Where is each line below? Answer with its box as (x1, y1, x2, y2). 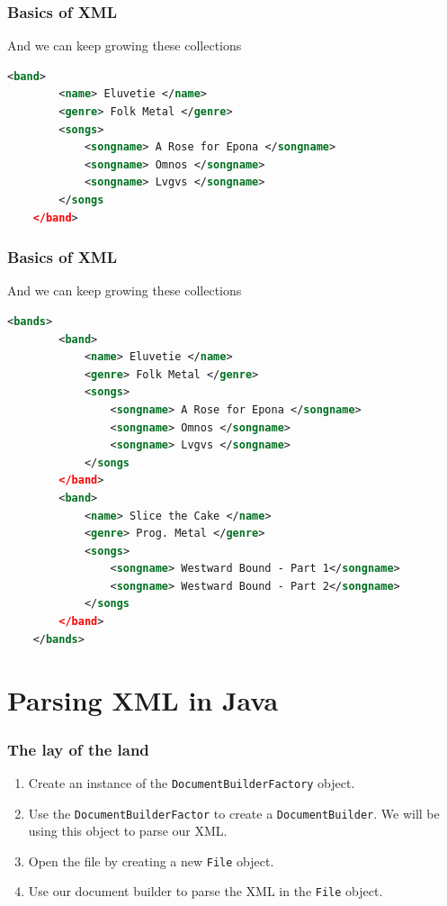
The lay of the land (7, 738, 149, 760)
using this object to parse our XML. (28, 821, 228, 840)
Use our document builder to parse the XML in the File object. (28, 882, 383, 901)
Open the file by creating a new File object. (28, 851, 274, 870)
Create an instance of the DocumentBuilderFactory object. (28, 773, 355, 792)
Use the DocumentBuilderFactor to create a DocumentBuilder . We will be (28, 803, 440, 822)
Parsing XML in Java (7, 682, 279, 719)
